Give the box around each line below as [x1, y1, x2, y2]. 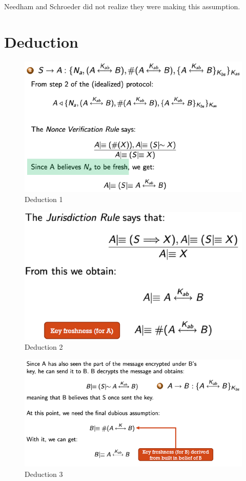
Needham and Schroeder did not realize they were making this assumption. [4, 1, 240, 11]
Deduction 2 [25, 342, 63, 352]
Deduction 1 [25, 194, 63, 205]
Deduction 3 [25, 469, 63, 479]
